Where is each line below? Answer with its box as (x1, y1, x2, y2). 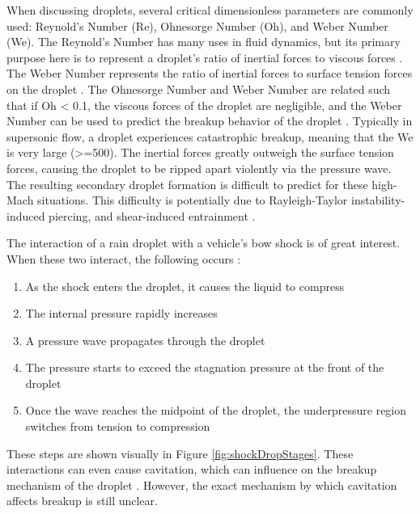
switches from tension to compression (25, 418, 210, 435)
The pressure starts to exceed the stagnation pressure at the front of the (25, 359, 384, 376)
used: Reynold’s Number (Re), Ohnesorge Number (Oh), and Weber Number (6, 17, 388, 34)
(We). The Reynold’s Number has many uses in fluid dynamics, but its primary (6, 33, 401, 50)
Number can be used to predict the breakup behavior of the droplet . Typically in (6, 112, 413, 129)
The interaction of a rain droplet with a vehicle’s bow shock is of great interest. (6, 234, 401, 251)
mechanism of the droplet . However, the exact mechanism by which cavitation (6, 476, 397, 493)
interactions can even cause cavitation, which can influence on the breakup (6, 461, 377, 478)
